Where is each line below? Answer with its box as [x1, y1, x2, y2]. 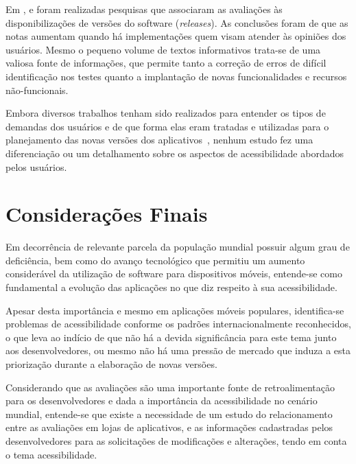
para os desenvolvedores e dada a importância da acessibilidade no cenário [5, 393, 318, 408]
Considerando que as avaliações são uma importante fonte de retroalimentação [5, 380, 335, 394]
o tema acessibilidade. [5, 447, 97, 461]
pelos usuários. [5, 159, 67, 174]
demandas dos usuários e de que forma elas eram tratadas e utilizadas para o [5, 119, 329, 133]
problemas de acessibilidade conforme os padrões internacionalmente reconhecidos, [5, 316, 351, 331]
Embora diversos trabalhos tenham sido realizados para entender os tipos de [5, 106, 326, 120]
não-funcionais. [5, 82, 69, 97]
